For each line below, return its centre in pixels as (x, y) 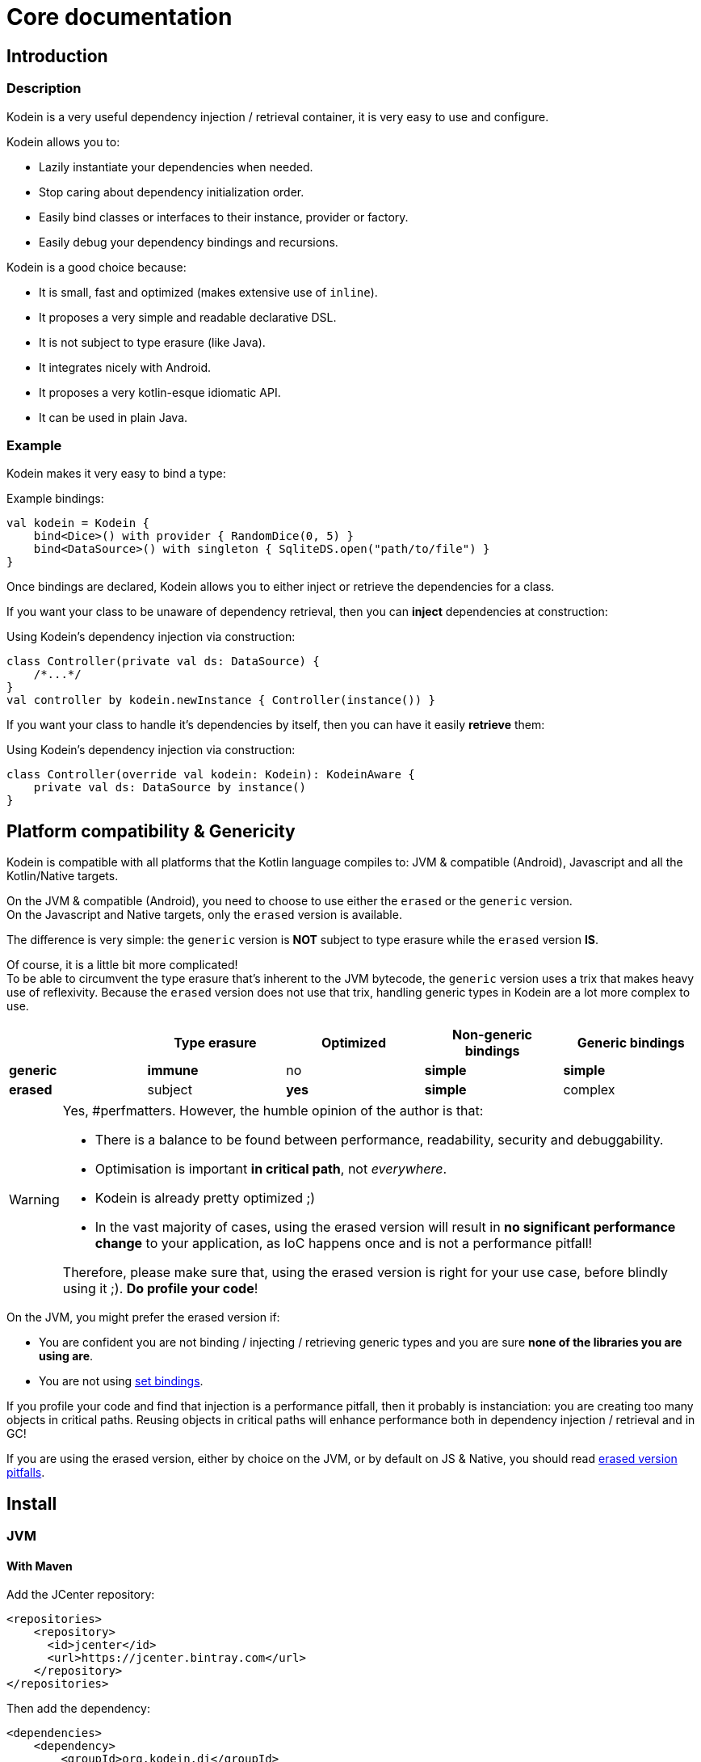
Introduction (57, 56)
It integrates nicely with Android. (125, 367)
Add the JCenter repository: (81, 1595)
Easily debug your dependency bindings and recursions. (189, 242)
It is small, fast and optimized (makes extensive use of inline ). (208, 292)
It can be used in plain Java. (113, 417)
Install (32, 1503)
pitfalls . (26, 1473)
